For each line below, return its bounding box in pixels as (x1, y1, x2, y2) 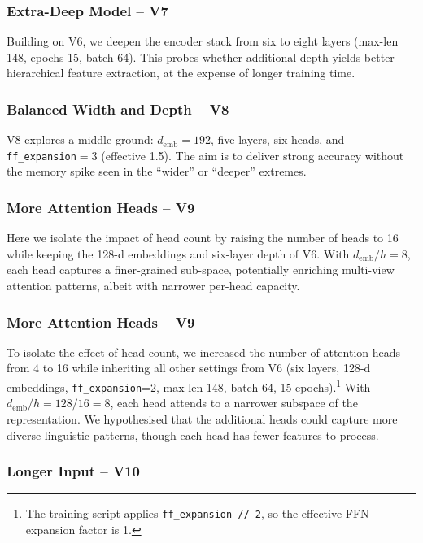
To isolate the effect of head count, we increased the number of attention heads (7, 343, 401, 360)
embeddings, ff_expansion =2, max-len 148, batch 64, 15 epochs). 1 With (7, 376, 371, 395)
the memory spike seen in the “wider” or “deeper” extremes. (7, 163, 307, 180)
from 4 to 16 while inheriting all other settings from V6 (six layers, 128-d (7, 359, 371, 376)
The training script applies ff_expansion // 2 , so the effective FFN (25, 505, 369, 522)
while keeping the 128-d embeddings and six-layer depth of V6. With (7, 245, 350, 262)
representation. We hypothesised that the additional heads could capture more (7, 410, 398, 427)
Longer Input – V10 (7, 461, 141, 481)
